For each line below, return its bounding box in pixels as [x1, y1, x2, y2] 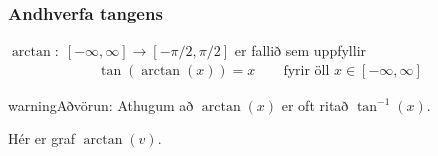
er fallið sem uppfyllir [234, 40, 367, 61]
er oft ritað [281, 94, 349, 115]
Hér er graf [8, 128, 76, 149]
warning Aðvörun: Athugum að [8, 94, 194, 115]
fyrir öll [283, 63, 330, 78]
